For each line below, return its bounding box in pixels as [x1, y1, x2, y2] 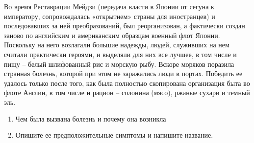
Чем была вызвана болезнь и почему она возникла [15, 113, 166, 123]
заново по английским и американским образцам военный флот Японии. [4, 30, 220, 40]
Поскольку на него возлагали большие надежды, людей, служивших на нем [4, 40, 229, 50]
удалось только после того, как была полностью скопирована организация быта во [4, 78, 250, 88]
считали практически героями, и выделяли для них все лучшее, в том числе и [4, 49, 237, 59]
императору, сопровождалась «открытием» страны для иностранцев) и [4, 11, 215, 21]
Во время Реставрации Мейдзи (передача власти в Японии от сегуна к [4, 1, 214, 11]
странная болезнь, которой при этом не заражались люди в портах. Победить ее [4, 68, 243, 79]
